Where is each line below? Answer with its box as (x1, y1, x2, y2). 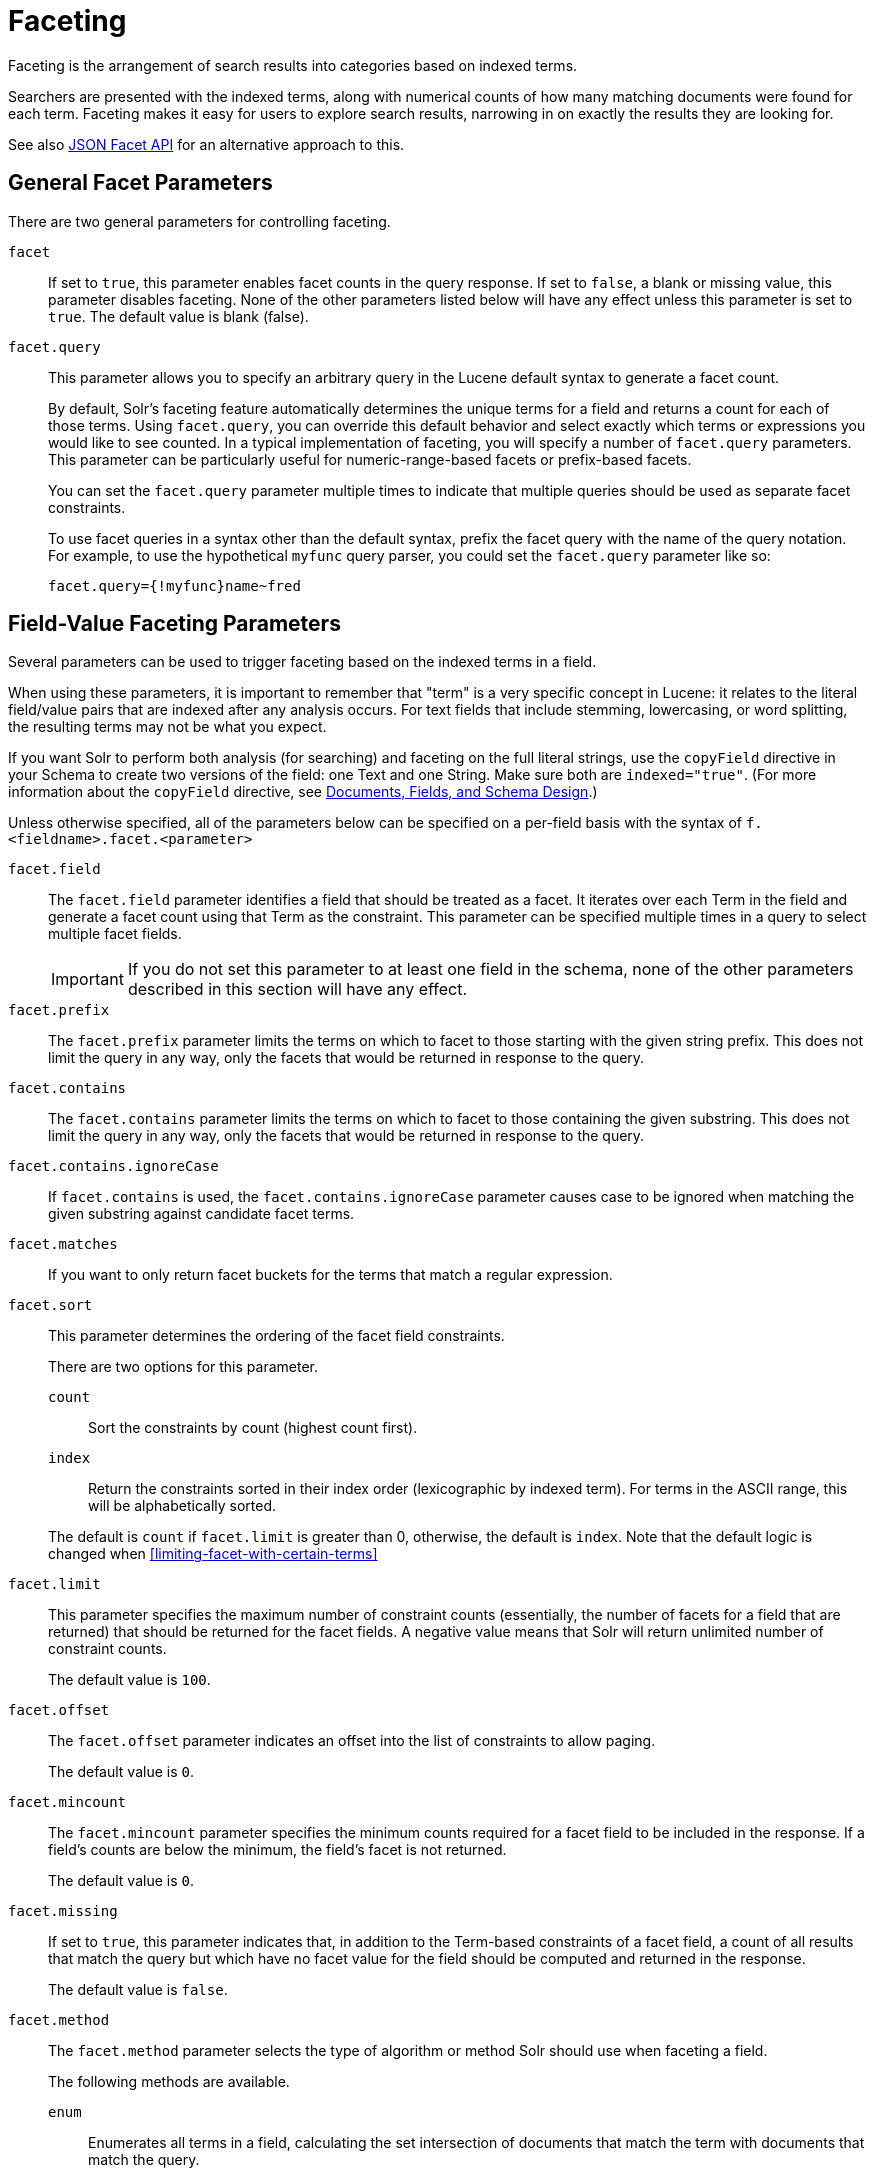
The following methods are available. (48, 2073, 290, 2091)
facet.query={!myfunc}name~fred (48, 577, 301, 594)
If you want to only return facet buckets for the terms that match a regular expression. (48, 1266, 613, 1284)
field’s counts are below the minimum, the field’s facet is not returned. (48, 1841, 507, 1859)
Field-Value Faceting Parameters (8, 611, 341, 637)
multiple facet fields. (48, 925, 182, 943)
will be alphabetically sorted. (88, 1497, 277, 1515)
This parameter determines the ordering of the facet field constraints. (48, 1327, 505, 1345)
